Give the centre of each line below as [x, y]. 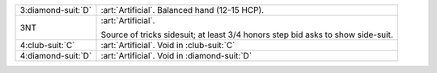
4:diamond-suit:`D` [56, 56]
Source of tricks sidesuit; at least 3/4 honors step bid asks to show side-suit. [247, 34]
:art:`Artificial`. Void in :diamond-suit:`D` [176, 56]
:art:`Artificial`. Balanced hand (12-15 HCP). [182, 10]
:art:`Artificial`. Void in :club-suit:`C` [168, 45]
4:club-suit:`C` [47, 45]
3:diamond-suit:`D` [56, 10]
